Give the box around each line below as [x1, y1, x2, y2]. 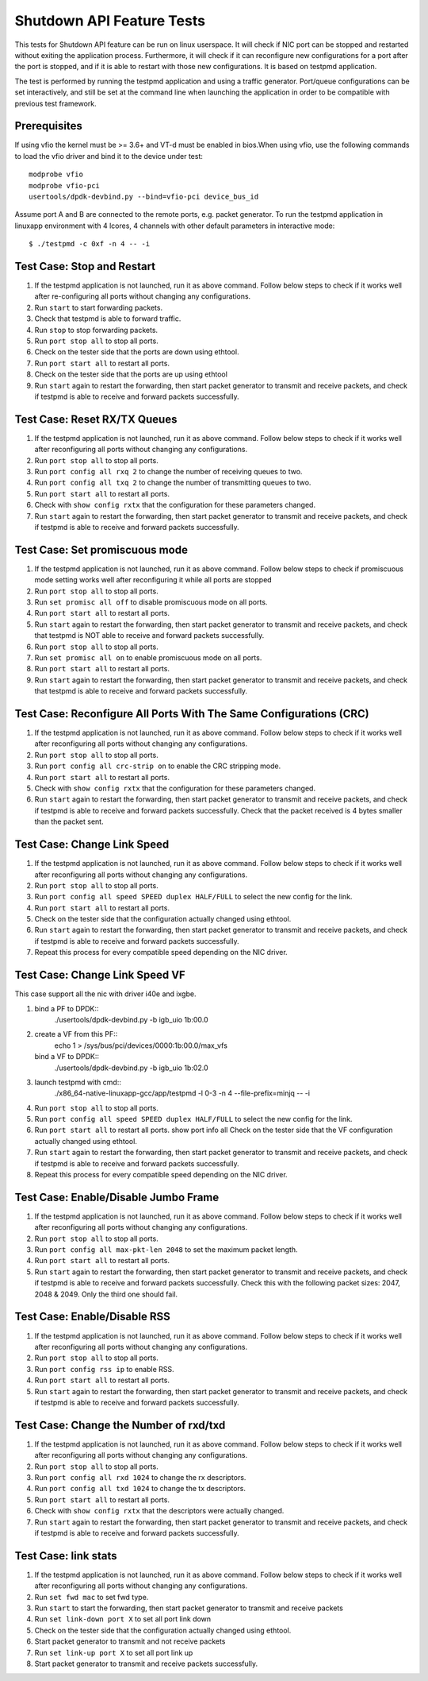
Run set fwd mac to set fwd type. [34, 1592, 149, 1602]
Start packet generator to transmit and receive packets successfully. [34, 1659, 258, 1668]
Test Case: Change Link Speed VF [14, 968, 185, 982]
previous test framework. [14, 99, 97, 108]
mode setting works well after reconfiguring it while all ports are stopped [34, 575, 273, 585]
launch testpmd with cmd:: [34, 1077, 122, 1087]
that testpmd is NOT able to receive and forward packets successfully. [34, 631, 265, 640]
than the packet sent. [34, 817, 104, 826]
